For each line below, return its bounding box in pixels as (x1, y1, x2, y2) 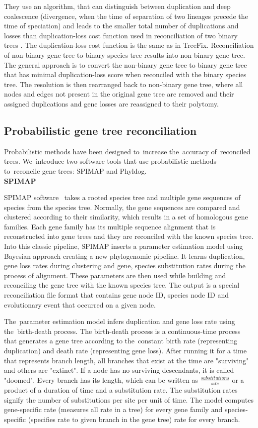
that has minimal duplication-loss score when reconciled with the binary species (4, 69, 247, 80)
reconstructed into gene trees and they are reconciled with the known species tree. (4, 231, 254, 241)
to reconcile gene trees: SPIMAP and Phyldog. (4, 165, 147, 176)
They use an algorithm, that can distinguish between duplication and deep (4, 1, 231, 11)
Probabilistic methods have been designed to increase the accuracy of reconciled (4, 146, 251, 156)
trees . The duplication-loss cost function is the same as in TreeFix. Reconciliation (4, 40, 254, 50)
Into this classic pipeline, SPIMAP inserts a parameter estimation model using (4, 241, 243, 251)
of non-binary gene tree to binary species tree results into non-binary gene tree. (4, 49, 245, 60)
